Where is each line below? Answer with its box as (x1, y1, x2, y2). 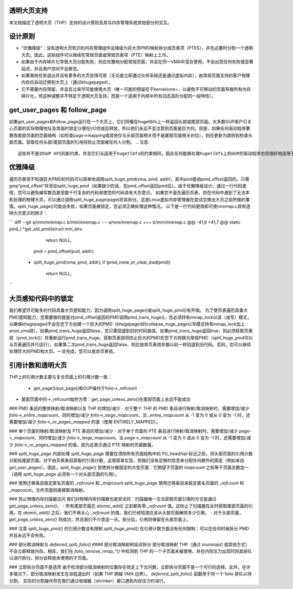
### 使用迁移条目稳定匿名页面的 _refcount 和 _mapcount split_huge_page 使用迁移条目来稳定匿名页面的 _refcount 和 (9, 480, 244, 486)
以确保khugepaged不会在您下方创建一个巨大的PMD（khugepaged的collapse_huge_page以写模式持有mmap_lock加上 (9, 321, 245, 327)
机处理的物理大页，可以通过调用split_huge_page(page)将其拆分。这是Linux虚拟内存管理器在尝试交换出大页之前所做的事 (9, 196, 250, 203)
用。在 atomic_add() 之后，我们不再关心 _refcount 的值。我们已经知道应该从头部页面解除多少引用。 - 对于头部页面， (9, 510, 244, 516)
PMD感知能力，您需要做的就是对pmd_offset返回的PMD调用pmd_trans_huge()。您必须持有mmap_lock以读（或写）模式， (9, 314, 252, 320)
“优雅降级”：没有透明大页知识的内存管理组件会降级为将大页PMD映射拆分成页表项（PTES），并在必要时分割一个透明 (21, 45, 253, 51)
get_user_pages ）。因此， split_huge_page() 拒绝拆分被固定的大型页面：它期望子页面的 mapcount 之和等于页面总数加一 (9, 464, 249, 470)
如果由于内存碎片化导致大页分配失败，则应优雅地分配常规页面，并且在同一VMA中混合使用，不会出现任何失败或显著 (21, 59, 253, 65)
